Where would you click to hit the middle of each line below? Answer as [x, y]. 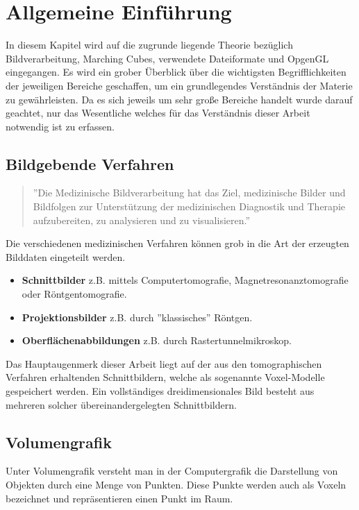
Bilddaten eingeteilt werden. [66, 256]
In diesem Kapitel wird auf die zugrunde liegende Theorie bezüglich [149, 45]
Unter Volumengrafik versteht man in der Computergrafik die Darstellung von [172, 471]
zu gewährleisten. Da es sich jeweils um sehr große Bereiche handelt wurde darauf [179, 99]
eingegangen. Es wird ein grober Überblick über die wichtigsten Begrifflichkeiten [176, 72]
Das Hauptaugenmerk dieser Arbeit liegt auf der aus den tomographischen [164, 363]
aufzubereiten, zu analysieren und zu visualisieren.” [142, 220]
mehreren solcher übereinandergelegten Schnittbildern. [121, 404]
